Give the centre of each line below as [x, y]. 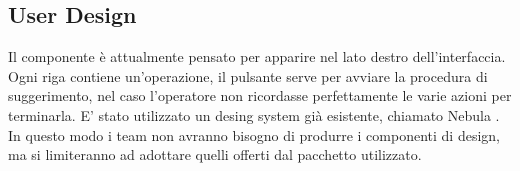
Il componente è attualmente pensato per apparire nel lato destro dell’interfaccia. [257, 56]
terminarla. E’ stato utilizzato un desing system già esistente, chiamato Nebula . [254, 114]
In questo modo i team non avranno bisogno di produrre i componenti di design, [254, 134]
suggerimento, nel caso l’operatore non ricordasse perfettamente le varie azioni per [260, 95]
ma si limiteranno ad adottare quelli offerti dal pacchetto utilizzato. [215, 154]
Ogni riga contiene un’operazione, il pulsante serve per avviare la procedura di [248, 75]
